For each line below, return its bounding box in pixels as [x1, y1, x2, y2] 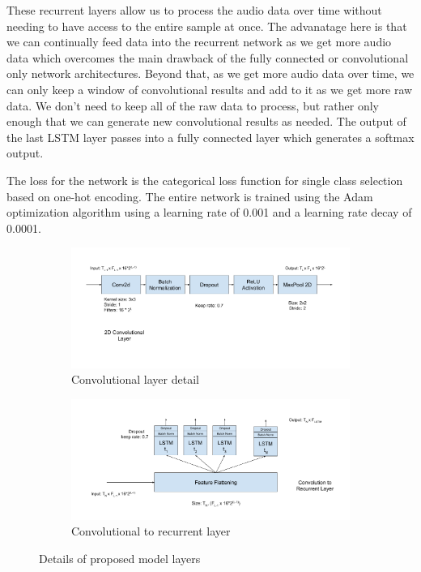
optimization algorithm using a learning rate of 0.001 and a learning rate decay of [6, 204, 412, 221]
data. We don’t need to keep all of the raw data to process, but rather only [6, 97, 379, 114]
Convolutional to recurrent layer [71, 523, 231, 540]
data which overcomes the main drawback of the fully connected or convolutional [6, 49, 409, 66]
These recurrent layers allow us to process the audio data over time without [6, 2, 382, 18]
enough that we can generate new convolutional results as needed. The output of [6, 113, 406, 130]
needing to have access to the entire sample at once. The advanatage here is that [6, 17, 407, 34]
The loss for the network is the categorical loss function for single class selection [6, 171, 403, 188]
